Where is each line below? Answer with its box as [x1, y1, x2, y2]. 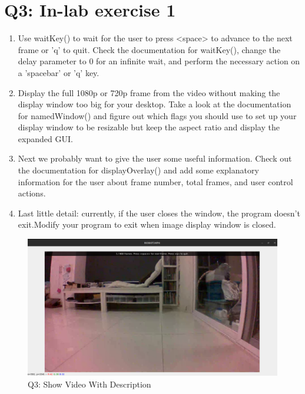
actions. [18, 187, 46, 199]
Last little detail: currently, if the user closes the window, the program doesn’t [18, 206, 300, 219]
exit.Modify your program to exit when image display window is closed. [18, 218, 276, 231]
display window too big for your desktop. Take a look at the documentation [18, 98, 291, 110]
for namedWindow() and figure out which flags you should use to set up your [18, 109, 297, 122]
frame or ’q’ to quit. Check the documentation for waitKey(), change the [18, 43, 281, 55]
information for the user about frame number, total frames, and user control [18, 175, 293, 188]
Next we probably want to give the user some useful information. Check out [18, 152, 292, 165]
